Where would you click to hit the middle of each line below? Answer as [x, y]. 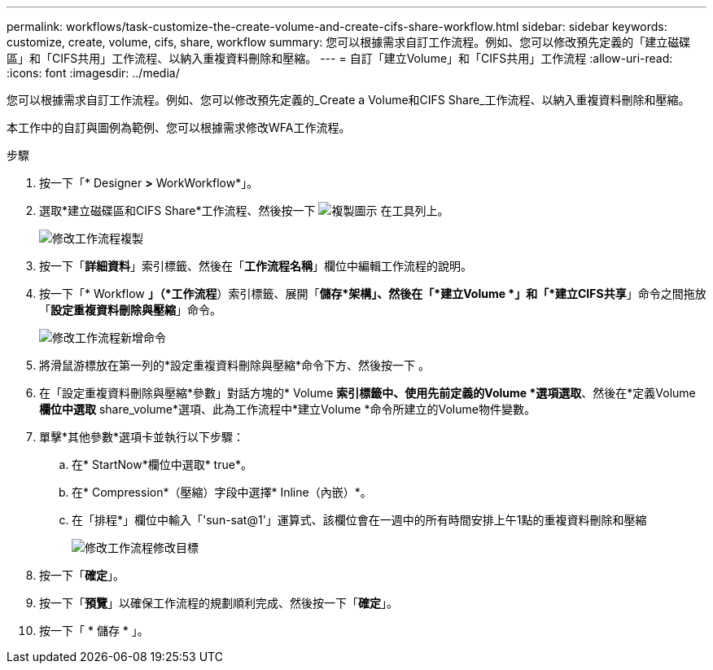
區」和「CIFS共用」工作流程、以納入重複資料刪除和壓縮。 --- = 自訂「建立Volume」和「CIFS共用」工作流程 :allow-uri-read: [340, 58]
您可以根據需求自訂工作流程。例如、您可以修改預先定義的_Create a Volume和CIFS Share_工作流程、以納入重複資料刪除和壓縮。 [348, 100]
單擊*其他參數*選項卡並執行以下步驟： [142, 437]
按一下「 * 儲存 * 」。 [94, 631]
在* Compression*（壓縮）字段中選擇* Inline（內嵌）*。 [222, 492]
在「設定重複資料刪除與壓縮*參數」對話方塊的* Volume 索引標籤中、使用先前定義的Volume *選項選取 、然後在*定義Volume [367, 393]
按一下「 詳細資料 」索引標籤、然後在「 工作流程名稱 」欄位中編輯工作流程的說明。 [256, 266]
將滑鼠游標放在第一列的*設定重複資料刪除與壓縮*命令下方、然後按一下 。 [234, 365]
